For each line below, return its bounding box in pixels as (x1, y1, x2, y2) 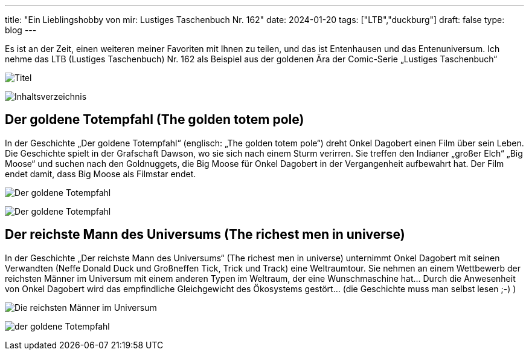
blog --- (5, 25, 37, 35)
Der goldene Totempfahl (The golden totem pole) (5, 112, 304, 128)
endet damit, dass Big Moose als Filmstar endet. (5, 168, 196, 179)
